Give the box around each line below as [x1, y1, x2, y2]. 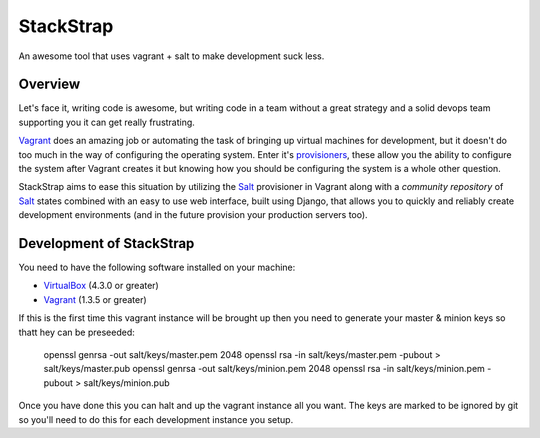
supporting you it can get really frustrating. [18, 116, 195, 128]
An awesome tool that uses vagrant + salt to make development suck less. [18, 50, 325, 62]
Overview [18, 76, 81, 93]
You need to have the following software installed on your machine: [18, 261, 296, 274]
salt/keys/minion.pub [83, 376, 170, 389]
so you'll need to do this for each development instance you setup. [18, 413, 294, 425]
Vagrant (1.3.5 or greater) [43, 293, 147, 305]
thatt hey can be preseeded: [18, 326, 135, 338]
